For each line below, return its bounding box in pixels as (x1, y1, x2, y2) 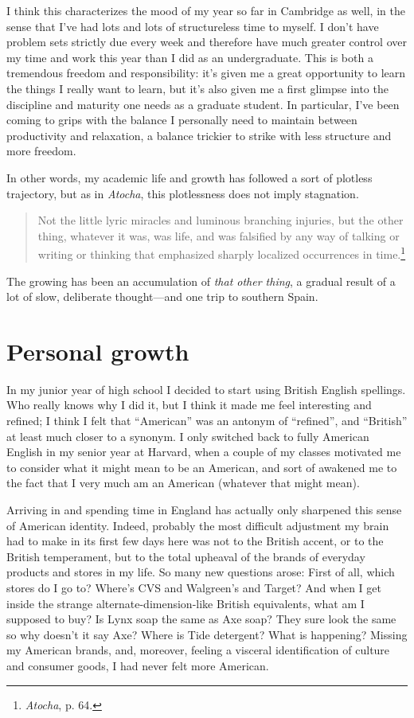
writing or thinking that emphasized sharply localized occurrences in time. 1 (37, 244, 406, 262)
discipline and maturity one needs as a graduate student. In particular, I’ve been (6, 96, 400, 112)
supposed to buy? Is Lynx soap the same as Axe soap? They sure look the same (6, 611, 396, 627)
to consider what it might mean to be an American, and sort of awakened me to (6, 459, 397, 475)
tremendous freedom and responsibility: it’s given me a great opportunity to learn (6, 64, 406, 81)
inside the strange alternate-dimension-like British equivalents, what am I (6, 595, 365, 611)
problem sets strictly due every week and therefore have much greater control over (6, 33, 407, 50)
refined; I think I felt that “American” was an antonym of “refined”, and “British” (6, 412, 408, 429)
